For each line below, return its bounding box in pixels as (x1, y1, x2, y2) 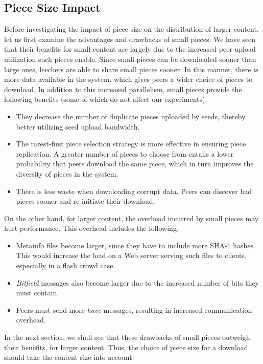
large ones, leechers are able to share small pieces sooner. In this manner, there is (4, 63, 258, 74)
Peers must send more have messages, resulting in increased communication (16, 304, 252, 315)
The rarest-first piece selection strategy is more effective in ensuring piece (16, 138, 246, 149)
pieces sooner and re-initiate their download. (16, 196, 155, 206)
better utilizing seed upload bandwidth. (16, 121, 140, 132)
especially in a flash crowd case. (16, 260, 115, 271)
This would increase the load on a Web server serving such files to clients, (16, 250, 247, 261)
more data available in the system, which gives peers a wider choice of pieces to (4, 74, 253, 84)
